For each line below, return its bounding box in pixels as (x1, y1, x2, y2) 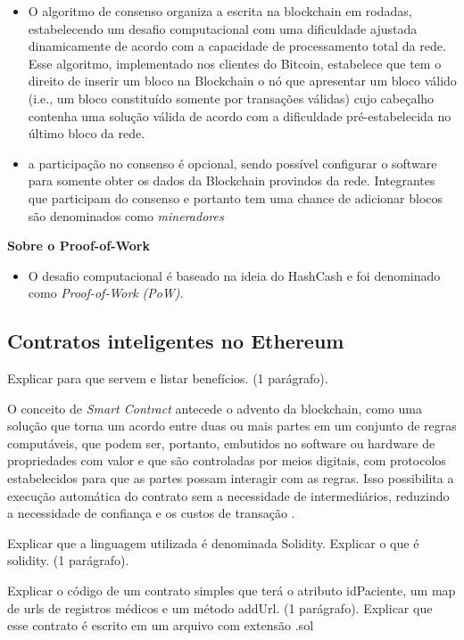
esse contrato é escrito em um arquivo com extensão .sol (7, 616, 314, 635)
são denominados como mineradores (28, 206, 224, 225)
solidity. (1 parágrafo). (7, 551, 129, 570)
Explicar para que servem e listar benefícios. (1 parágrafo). (7, 369, 328, 388)
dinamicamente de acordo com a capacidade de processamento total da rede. (28, 37, 446, 55)
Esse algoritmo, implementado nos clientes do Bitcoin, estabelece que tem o (28, 53, 442, 72)
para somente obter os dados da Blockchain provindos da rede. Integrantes (28, 171, 435, 190)
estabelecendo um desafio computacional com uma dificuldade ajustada (28, 19, 418, 37)
